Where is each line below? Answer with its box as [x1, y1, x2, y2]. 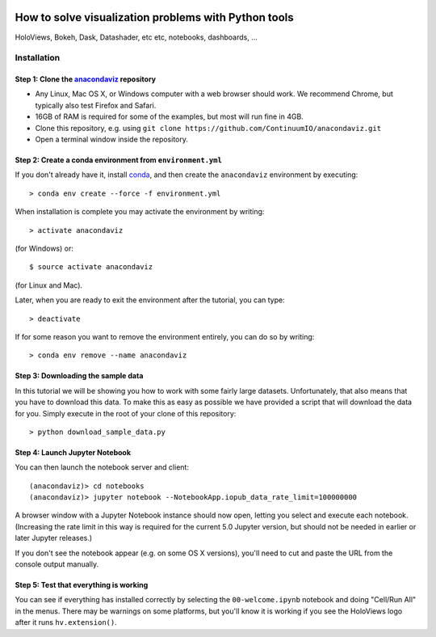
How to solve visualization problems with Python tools [15, 11, 294, 24]
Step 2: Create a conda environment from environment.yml [15, 155, 222, 165]
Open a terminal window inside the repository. [35, 134, 189, 145]
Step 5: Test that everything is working [15, 580, 149, 590]
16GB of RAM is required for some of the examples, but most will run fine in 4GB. [35, 112, 304, 121]
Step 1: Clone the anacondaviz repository [15, 74, 157, 84]
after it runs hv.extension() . [15, 618, 117, 627]
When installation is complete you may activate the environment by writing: [15, 207, 265, 217]
